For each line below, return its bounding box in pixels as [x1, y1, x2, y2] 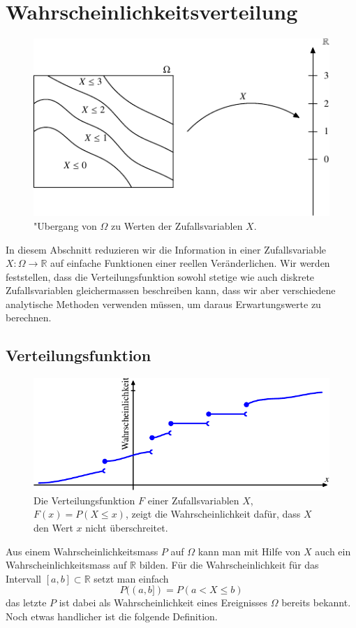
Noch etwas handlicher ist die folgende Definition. [6, 609, 218, 624]
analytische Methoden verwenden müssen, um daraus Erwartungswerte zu [6, 296, 321, 311]
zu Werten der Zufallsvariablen [110, 218, 243, 233]
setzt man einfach [94, 571, 169, 585]
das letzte [6, 595, 47, 610]
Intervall [6, 571, 41, 585]
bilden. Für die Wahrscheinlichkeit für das [139, 557, 319, 572]
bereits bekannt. [281, 595, 351, 610]
